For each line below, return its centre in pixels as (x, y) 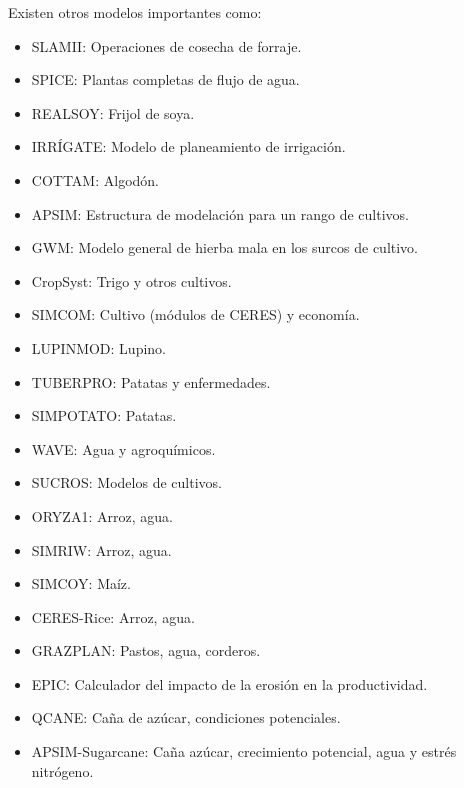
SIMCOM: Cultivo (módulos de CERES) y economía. (195, 314)
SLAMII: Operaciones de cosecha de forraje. (166, 45)
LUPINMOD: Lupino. (99, 347)
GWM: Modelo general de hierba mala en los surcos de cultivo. (225, 247)
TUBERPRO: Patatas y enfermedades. (151, 381)
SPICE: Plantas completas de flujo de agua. (165, 79)
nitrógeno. (62, 770)
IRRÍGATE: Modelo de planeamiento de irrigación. (188, 146)
